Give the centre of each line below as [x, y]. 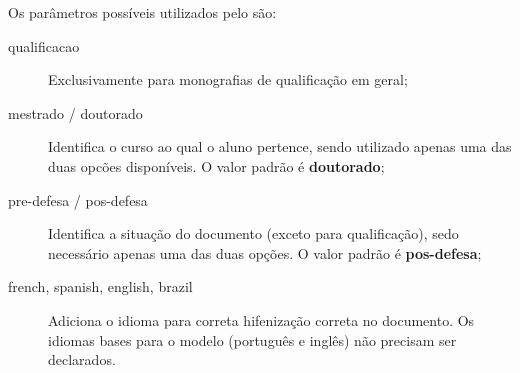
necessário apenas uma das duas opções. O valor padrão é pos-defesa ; [265, 252]
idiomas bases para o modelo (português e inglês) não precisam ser [252, 339]
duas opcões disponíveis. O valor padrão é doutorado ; [216, 165]
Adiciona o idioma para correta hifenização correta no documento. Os [261, 319]
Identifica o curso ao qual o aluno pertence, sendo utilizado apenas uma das [280, 146]
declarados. [82, 359]
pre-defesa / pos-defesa [78, 199]
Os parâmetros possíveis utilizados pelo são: [142, 12]
